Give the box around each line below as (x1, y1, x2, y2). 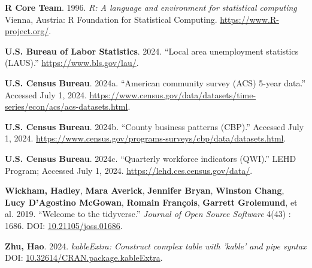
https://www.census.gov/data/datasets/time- (89, 88, 256, 101)
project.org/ (5, 25, 49, 37)
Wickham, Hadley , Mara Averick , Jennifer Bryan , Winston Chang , (5, 184, 284, 197)
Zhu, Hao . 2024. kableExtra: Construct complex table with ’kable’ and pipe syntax (5, 239, 307, 252)
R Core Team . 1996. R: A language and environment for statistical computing (5, 1, 297, 13)
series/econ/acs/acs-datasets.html (5, 100, 128, 113)
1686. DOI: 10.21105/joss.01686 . (5, 219, 123, 231)
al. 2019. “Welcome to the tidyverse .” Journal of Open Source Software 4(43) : (5, 207, 291, 220)
